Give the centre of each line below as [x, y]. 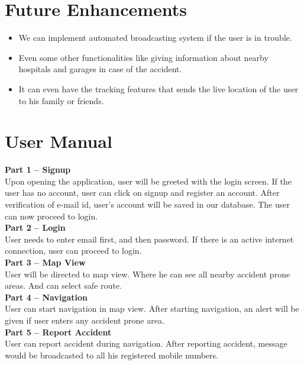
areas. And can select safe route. [63, 285]
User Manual [59, 141]
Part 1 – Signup [38, 169]
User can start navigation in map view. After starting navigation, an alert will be [152, 309]
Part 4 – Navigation [46, 297]
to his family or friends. [61, 100]
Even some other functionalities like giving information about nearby [143, 57]
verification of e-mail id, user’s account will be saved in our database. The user [147, 204]
